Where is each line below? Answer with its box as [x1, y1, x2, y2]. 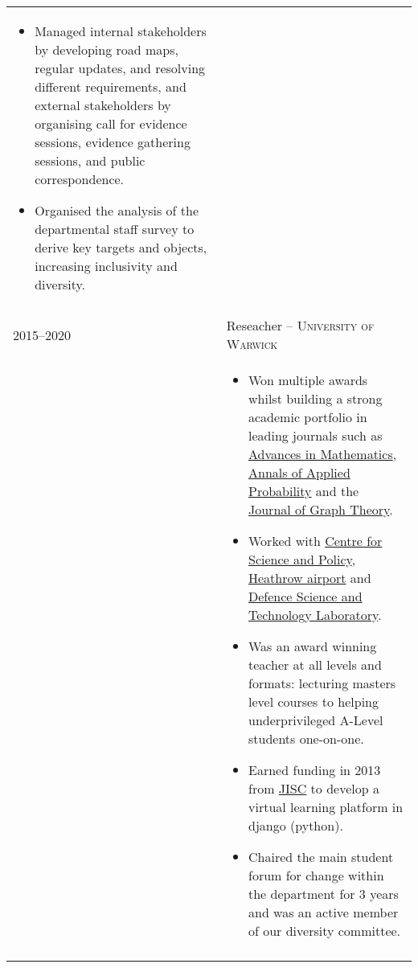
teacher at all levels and [248, 655, 382, 674]
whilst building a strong [248, 389, 383, 408]
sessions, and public [35, 151, 145, 170]
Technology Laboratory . [248, 605, 382, 624]
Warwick [226, 334, 278, 353]
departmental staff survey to [35, 219, 195, 238]
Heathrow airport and [248, 568, 371, 587]
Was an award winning [248, 637, 377, 655]
